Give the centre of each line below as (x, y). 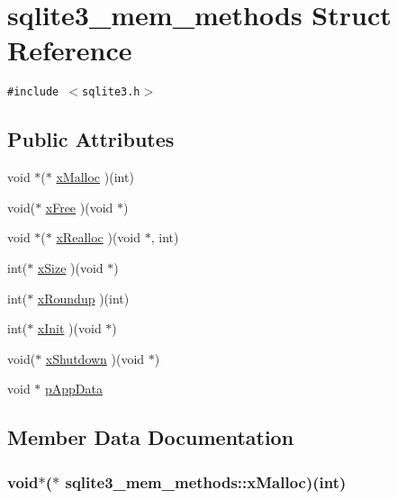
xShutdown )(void (95, 358)
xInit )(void (69, 328)
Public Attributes (91, 139)
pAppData (74, 389)
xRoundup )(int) (83, 298)
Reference (70, 50)
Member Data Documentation (151, 437)
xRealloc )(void (99, 237)
